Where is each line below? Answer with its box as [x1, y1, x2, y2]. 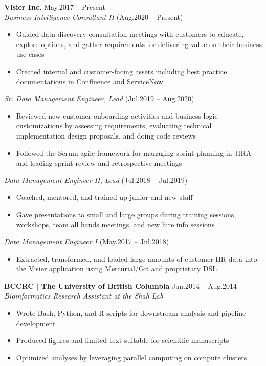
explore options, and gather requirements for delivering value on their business [16, 38, 262, 49]
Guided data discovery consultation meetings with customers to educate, [16, 29, 244, 39]
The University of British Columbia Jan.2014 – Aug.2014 [41, 280, 237, 291]
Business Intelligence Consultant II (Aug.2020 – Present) [4, 11, 183, 22]
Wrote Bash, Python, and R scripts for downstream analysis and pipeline [16, 308, 246, 318]
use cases [16, 49, 45, 59]
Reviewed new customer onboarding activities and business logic [16, 110, 218, 121]
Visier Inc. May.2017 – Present [4, 2, 105, 12]
